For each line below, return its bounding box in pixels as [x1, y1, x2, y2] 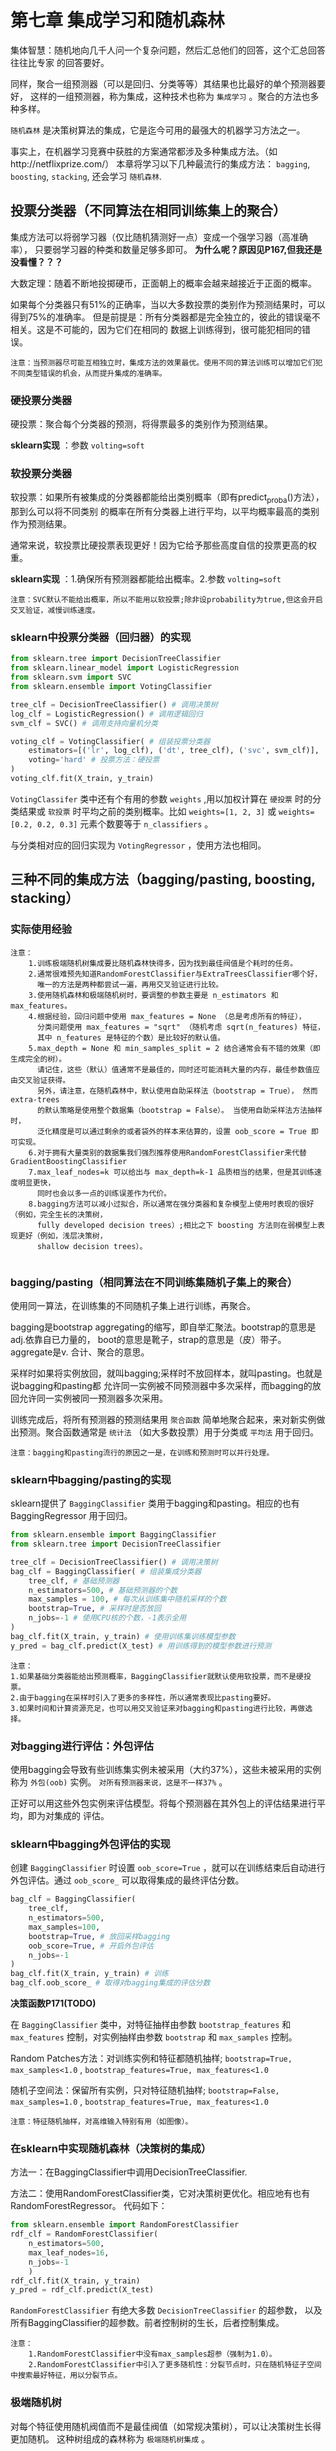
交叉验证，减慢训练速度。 [10, 606, 100, 616]
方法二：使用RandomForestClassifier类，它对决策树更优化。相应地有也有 [10, 2187, 311, 2200]
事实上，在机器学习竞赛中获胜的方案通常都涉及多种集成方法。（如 [10, 145, 278, 157]
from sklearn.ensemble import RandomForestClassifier [10, 2220, 240, 2230]
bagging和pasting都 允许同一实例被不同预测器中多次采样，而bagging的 [18, 1379, 313, 1391]
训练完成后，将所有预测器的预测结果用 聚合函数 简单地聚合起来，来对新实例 [10, 1413, 317, 1425]
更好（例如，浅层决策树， [17, 1231, 108, 1241]
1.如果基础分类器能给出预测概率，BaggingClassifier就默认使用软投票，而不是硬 [10, 1671, 304, 1681]
